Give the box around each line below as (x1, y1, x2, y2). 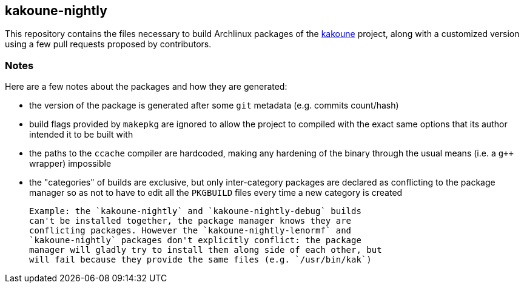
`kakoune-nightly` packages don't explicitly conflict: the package (29, 235, 361, 246)
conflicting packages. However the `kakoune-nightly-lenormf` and (29, 226, 352, 236)
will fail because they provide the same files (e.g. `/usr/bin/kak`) (29, 255, 372, 265)
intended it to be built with (29, 129, 133, 140)
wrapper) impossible (29, 158, 112, 169)
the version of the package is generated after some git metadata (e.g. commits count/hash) (29, 100, 399, 111)
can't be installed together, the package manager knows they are (29, 216, 352, 226)
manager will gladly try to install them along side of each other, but (29, 245, 382, 255)
